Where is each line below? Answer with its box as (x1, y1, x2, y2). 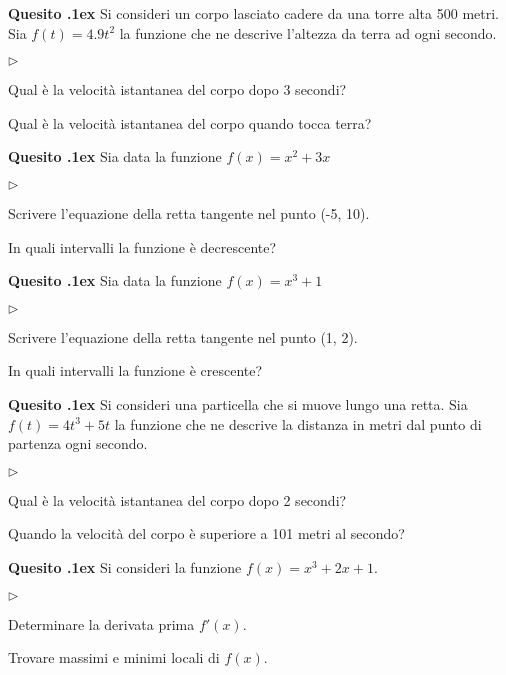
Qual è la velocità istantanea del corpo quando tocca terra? (8, 112, 372, 133)
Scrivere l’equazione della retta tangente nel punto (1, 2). (8, 326, 358, 347)
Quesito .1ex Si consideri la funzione (8, 556, 242, 577)
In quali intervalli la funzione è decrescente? (8, 236, 277, 257)
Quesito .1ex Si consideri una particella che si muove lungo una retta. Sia (8, 393, 468, 414)
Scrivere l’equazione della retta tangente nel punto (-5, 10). (8, 202, 370, 223)
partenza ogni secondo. (8, 433, 148, 454)
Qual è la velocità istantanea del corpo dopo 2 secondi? (8, 489, 347, 510)
